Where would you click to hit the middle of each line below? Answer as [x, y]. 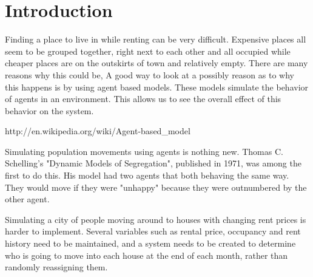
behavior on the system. [49, 110]
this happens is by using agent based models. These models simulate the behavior [157, 87]
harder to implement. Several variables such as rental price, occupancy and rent [153, 231]
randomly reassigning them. [56, 267]
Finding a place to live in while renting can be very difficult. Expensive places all [156, 39]
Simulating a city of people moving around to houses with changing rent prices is [156, 219]
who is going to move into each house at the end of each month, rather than [146, 255]
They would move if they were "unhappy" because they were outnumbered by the [156, 187]
